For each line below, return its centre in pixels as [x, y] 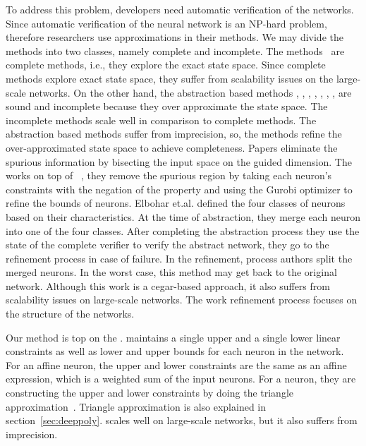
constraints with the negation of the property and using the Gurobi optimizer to [179, 189]
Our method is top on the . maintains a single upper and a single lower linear [173, 337]
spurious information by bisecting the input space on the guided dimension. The [179, 161]
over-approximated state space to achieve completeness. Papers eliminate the [172, 147]
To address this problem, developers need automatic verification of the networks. [180, 9]
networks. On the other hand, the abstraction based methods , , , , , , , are [190, 92]
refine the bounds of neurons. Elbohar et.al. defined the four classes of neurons [176, 203]
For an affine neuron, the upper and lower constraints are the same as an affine [176, 364]
